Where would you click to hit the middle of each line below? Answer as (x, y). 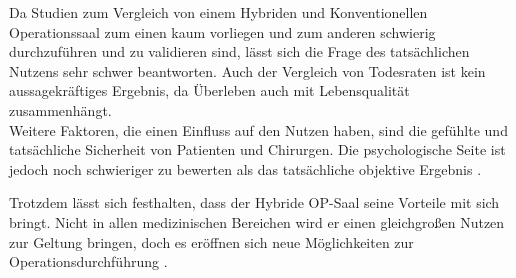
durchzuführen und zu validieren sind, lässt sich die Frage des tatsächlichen (239, 51)
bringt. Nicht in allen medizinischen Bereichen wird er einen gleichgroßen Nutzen (257, 221)
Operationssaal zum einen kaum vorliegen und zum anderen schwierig (222, 31)
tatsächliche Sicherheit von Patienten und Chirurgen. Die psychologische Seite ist (257, 149)
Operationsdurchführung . (88, 261)
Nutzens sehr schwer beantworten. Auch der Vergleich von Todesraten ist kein (247, 70)
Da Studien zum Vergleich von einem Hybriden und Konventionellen (218, 12)
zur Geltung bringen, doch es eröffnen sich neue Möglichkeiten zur (211, 241)
